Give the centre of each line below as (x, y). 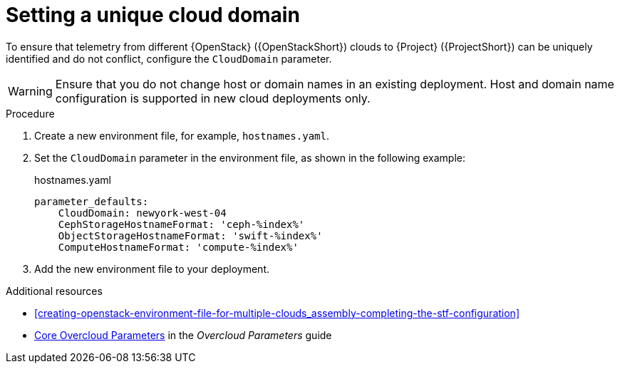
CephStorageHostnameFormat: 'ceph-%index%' (181, 224)
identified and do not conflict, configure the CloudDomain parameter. (169, 58)
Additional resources (54, 291)
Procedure (30, 113)
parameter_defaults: (92, 201)
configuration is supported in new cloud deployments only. (213, 98)
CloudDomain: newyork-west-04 (142, 213)
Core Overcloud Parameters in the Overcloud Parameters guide (183, 335)
